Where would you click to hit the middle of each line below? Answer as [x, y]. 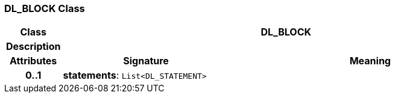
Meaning [370, 61]
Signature [146, 61]
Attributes [33, 61]
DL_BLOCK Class [45, 8]
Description [33, 47]
